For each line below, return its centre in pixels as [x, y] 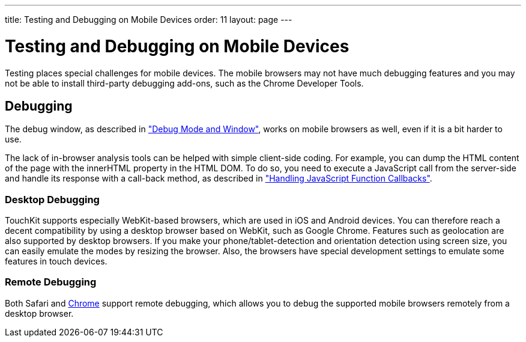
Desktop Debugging [52, 199]
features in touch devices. [56, 261]
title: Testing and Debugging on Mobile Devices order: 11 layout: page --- [149, 20]
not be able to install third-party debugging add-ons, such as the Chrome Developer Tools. [184, 83]
